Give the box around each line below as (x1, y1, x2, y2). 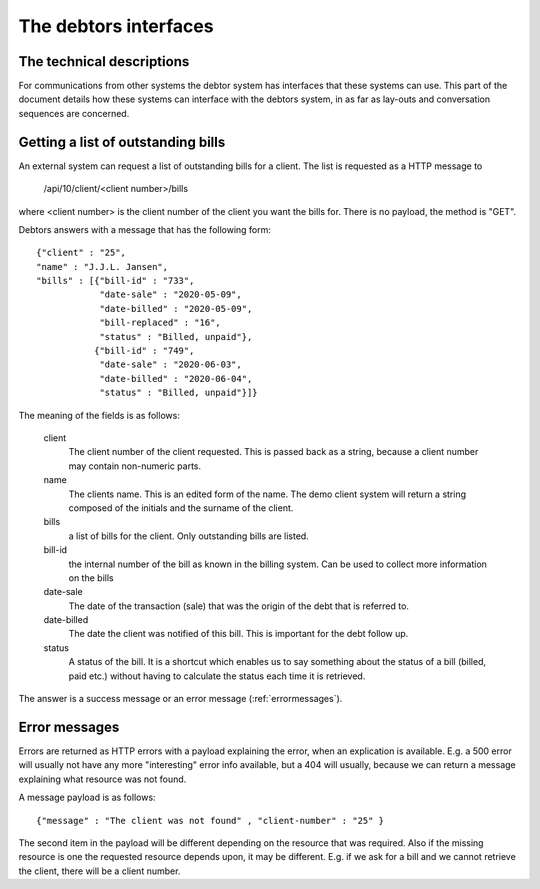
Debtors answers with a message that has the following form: (18, 223, 272, 235)
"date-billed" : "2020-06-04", (99, 373, 253, 384)
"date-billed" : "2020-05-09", (99, 303, 253, 314)
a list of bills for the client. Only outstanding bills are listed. (68, 530, 309, 542)
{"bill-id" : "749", (93, 345, 195, 357)
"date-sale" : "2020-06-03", (99, 359, 242, 370)
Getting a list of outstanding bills (18, 133, 226, 150)
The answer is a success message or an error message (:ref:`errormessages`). (18, 693, 343, 705)
